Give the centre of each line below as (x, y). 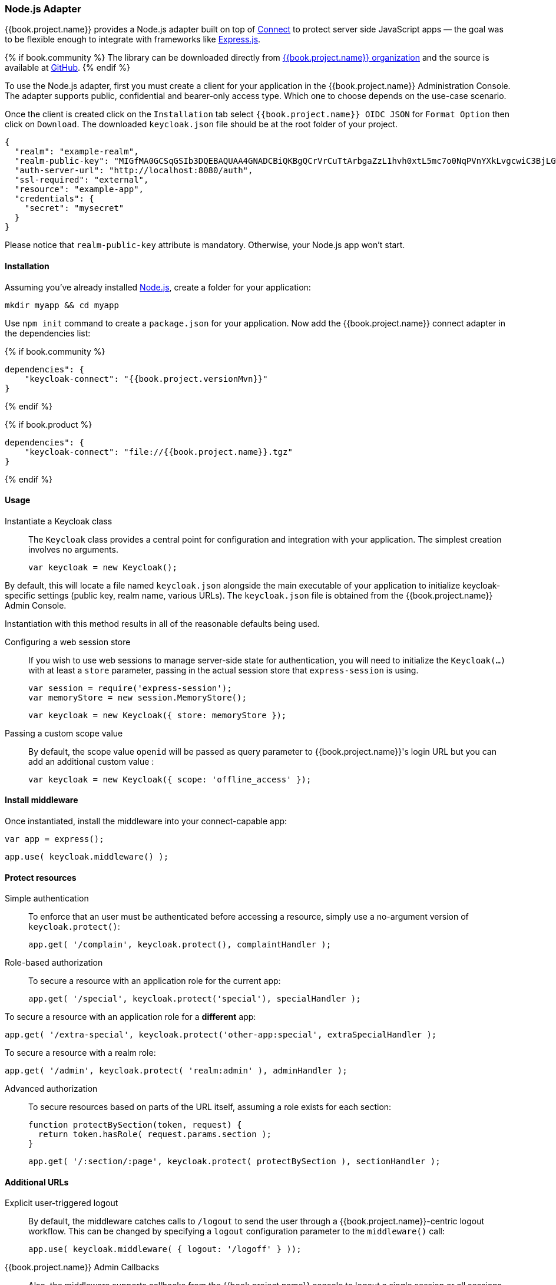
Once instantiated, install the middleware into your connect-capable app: (146, 821)
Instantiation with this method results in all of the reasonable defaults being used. (162, 623)
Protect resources (41, 877)
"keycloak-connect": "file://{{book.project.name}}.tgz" (158, 452)
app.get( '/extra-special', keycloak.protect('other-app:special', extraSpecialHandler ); (221, 1035)
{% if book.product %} (49, 424)
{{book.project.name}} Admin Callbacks (82, 1267)
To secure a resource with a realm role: (80, 1053)
